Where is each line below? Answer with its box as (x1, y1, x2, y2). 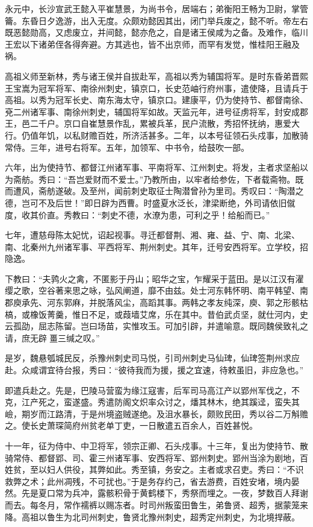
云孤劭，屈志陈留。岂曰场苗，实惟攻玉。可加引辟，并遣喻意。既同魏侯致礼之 (5, 320, 308, 332)
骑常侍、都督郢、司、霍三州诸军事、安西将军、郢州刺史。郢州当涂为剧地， (5, 451, 300, 464)
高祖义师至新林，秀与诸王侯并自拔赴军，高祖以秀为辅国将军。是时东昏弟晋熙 (5, 69, 308, 82)
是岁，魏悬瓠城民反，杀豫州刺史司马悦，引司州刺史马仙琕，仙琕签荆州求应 (5, 352, 300, 364)
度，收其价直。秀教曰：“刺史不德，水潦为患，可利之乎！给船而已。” (5, 208, 270, 221)
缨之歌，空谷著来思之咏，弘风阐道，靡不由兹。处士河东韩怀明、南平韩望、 (5, 284, 300, 297)
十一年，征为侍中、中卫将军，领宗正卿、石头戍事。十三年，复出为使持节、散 (5, 440, 308, 452)
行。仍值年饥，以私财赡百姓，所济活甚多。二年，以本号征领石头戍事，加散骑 (5, 128, 308, 141)
